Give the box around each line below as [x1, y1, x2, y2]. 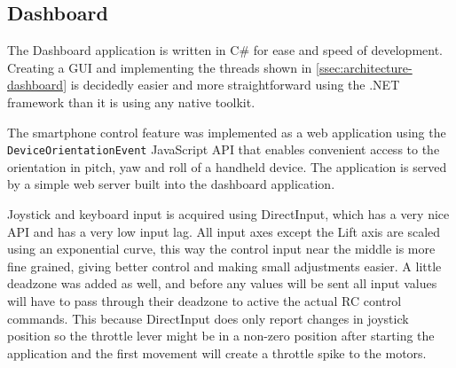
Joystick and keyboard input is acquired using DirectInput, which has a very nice [7, 205, 450, 223]
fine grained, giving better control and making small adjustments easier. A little [7, 256, 442, 275]
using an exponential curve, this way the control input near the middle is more [7, 239, 436, 258]
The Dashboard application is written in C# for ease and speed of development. [7, 41, 444, 59]
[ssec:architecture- [316, 58, 413, 76]
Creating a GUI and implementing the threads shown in [7, 58, 312, 76]
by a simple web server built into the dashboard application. [7, 175, 335, 193]
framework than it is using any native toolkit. [7, 92, 256, 111]
